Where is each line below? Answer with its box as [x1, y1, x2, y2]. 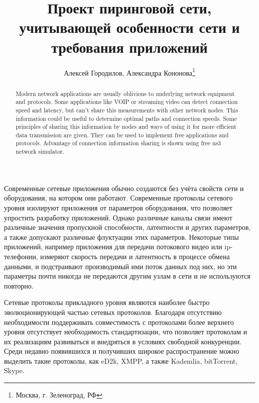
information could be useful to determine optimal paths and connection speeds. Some [15, 114, 237, 122]
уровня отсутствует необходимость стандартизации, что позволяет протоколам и [4, 326, 247, 337]
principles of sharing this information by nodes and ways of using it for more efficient [15, 122, 237, 131]
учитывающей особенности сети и [19, 17, 240, 37]
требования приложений [51, 36, 208, 57]
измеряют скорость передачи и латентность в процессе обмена [40, 251, 230, 261]
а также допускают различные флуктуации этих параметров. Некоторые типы [4, 231, 239, 242]
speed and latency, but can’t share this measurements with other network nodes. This [15, 105, 238, 114]
